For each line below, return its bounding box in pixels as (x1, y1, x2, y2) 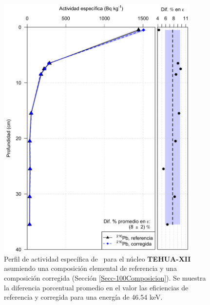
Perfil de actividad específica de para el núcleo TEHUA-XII (4, 253, 191, 264)
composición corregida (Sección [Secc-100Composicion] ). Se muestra (4, 272, 206, 283)
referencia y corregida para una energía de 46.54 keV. (4, 292, 163, 302)
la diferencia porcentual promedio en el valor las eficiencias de (4, 282, 189, 292)
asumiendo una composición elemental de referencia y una (4, 263, 177, 273)
